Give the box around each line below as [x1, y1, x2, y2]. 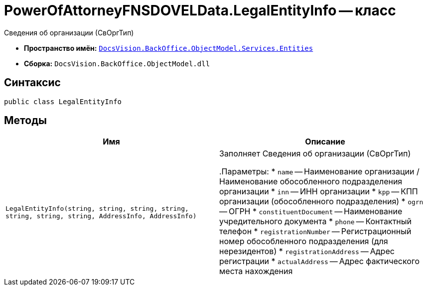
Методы [4, 114, 47, 127]
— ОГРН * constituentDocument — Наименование [219, 206, 403, 217]
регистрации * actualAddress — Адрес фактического [219, 256, 420, 267]
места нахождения [219, 266, 293, 277]
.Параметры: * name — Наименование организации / [219, 166, 420, 177]
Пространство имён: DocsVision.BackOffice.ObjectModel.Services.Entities [24, 43, 313, 52]
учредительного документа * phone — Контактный [219, 216, 412, 227]
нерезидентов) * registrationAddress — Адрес [219, 246, 395, 257]
